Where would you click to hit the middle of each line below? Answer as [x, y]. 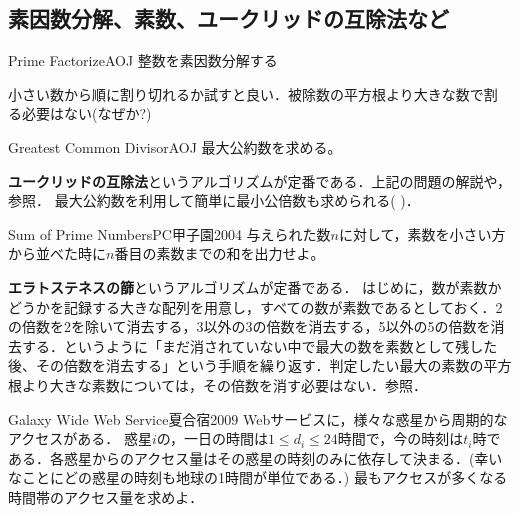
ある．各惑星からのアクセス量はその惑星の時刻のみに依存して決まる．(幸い [255, 457]
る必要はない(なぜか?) [80, 113]
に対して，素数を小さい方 [422, 233]
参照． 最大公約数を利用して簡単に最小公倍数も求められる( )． [214, 200]
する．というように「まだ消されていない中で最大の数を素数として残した [259, 345]
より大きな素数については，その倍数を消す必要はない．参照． [224, 384]
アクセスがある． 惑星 [80, 438]
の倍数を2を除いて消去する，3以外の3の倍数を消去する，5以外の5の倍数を [249, 326]
